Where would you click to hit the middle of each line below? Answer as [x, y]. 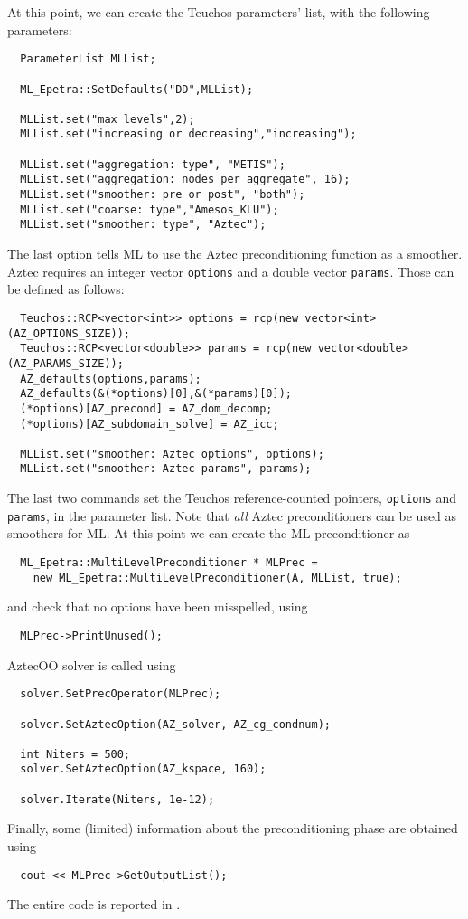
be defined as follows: [66, 289]
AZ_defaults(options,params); [111, 379]
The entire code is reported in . [94, 904]
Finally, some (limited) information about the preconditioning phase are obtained [233, 828]
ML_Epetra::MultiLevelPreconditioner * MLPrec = [169, 563]
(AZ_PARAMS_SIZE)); [66, 363]
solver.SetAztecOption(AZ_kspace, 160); [143, 769]
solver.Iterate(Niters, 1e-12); [117, 799]
